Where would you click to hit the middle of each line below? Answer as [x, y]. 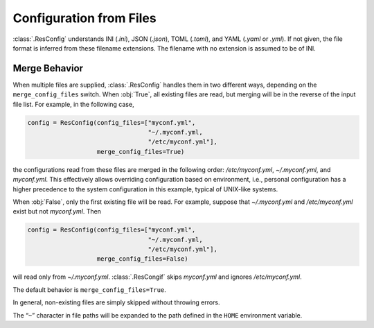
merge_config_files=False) [142, 259]
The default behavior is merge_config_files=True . [89, 290]
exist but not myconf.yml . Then [57, 212]
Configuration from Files [84, 18]
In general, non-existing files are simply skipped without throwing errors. [117, 302]
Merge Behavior [48, 68]
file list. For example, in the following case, [73, 104]
